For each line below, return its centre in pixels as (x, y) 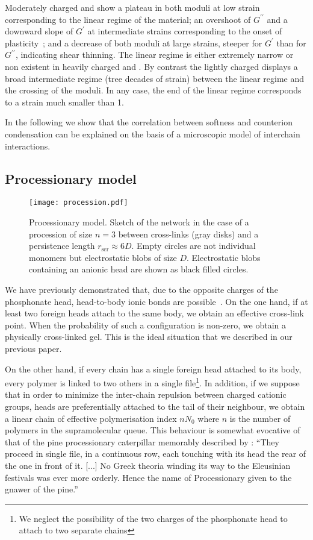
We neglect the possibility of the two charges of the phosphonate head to (153, 518)
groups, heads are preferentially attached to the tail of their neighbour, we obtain (155, 406)
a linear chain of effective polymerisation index (91, 418)
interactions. (28, 146)
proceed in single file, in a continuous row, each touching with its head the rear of (156, 454)
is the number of (260, 418)
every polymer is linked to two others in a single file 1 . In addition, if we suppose (152, 382)
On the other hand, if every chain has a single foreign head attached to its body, (153, 369)
